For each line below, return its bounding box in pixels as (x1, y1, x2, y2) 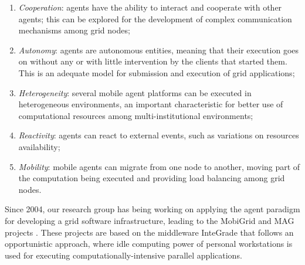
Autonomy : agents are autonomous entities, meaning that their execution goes (18, 43, 299, 56)
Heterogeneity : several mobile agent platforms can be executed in (18, 86, 252, 98)
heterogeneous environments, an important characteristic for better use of (18, 98, 283, 110)
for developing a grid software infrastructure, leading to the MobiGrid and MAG (5, 214, 294, 226)
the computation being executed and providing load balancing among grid (18, 172, 285, 184)
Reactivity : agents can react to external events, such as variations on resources (18, 129, 299, 141)
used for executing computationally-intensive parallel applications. (5, 249, 242, 261)
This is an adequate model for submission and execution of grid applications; (18, 66, 295, 79)
